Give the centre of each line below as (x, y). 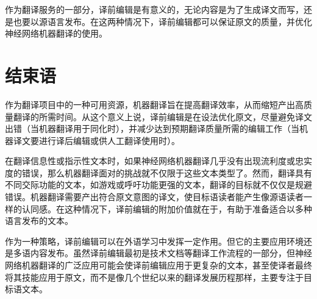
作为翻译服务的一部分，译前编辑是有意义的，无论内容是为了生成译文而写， (154, 9)
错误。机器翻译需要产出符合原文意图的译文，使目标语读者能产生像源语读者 (154, 197)
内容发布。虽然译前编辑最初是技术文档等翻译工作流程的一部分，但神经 (171, 253)
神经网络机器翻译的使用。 (56, 33)
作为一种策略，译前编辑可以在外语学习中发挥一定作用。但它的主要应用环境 (154, 241)
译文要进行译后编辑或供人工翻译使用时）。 (96, 140)
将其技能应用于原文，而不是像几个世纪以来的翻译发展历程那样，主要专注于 (154, 277)
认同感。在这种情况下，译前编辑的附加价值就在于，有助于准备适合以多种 (167, 208)
